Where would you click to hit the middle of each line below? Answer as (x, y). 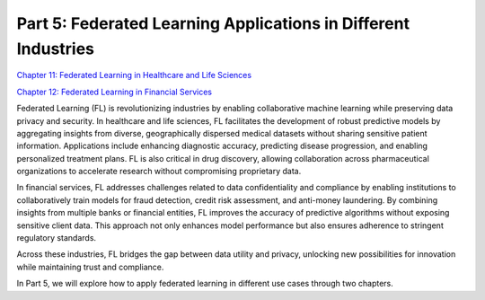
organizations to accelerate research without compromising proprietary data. (159, 172)
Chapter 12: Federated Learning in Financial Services (115, 92)
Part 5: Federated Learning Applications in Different (213, 23)
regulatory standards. (57, 238)
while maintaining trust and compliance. (90, 267)
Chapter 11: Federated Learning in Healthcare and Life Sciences (134, 75)
